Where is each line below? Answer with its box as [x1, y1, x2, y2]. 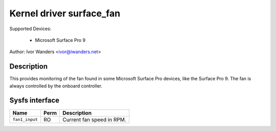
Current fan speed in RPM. [62, 116, 126, 123]
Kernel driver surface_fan [9, 8, 121, 19]
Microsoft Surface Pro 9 [35, 37, 86, 43]
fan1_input [12, 117, 38, 122]
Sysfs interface [9, 96, 60, 105]
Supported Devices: [9, 26, 52, 32]
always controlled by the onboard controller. [9, 82, 102, 89]
